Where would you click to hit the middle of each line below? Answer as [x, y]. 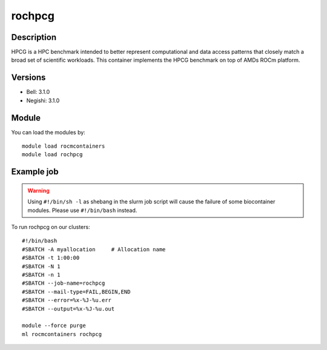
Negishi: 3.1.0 [43, 101]
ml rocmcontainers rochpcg [62, 334]
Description [34, 37]
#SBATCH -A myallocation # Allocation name [94, 249]
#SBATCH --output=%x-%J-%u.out [68, 309]
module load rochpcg [52, 155]
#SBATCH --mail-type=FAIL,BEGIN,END [76, 292]
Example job [35, 172]
